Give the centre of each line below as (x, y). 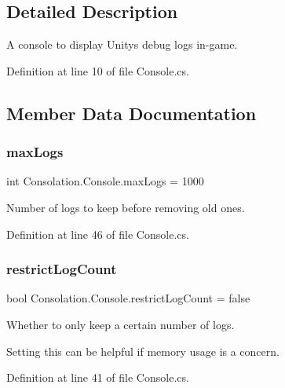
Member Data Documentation (132, 113)
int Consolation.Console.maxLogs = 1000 (105, 181)
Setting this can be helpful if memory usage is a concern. (143, 351)
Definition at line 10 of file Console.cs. (98, 70)
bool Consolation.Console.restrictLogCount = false (128, 298)
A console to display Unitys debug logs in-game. (122, 44)
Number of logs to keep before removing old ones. (126, 207)
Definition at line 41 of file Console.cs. (98, 377)
